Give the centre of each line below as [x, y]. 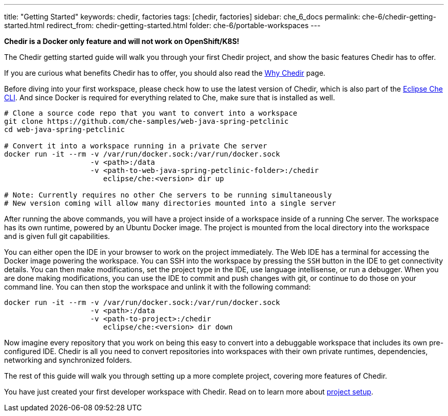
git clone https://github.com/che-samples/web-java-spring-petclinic [147, 121]
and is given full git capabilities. [57, 236]
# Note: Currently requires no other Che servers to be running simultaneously [168, 195]
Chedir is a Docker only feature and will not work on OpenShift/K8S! [122, 41]
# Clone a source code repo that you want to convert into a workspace [151, 113]
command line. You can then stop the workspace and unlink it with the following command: [158, 287]
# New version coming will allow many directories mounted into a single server [170, 203]
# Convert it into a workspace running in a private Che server [136, 146]
